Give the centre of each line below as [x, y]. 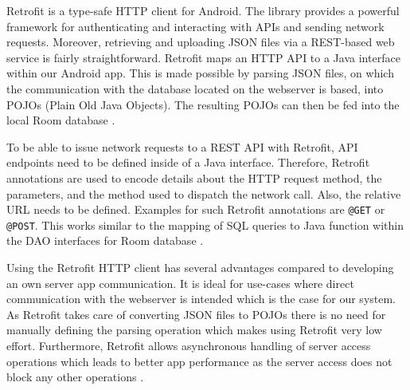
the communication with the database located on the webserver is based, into [195, 88]
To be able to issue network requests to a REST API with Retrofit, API [182, 146]
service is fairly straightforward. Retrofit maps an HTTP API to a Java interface [203, 57]
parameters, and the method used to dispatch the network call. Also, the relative [204, 193]
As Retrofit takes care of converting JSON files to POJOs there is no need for [196, 314]
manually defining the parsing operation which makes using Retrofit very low [194, 330]
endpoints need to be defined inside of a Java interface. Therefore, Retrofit [188, 162]
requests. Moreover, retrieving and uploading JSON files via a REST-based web [201, 42]
